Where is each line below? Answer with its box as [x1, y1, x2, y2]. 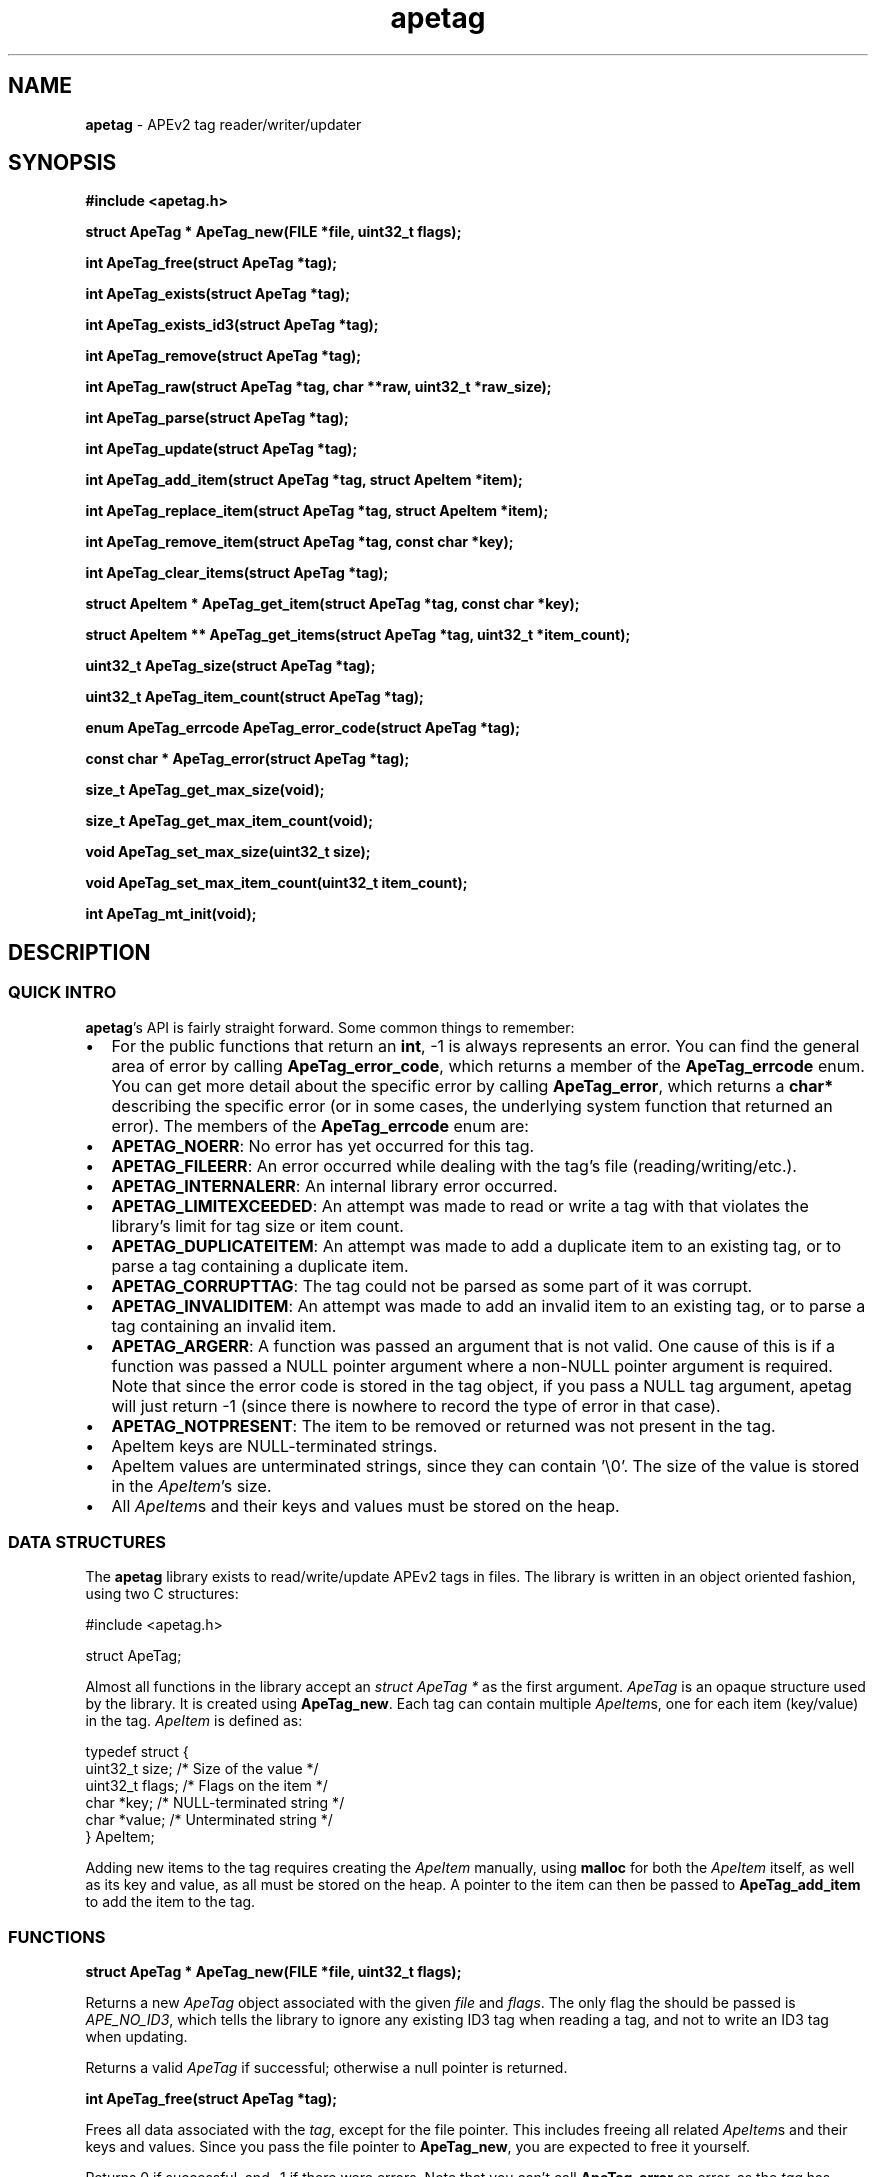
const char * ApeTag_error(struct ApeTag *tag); [85, 750, 410, 768]
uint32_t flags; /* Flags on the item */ [85, 1777, 328, 1795]
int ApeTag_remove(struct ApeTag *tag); [85, 347, 362, 365]
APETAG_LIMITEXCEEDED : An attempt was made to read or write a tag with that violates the [111, 1195, 809, 1216]
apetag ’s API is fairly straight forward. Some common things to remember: [85, 1018, 575, 1036]
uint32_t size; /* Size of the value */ [85, 1760, 319, 1778]
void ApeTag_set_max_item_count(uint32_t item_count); [85, 874, 468, 892]
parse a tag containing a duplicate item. [111, 1255, 409, 1276]
